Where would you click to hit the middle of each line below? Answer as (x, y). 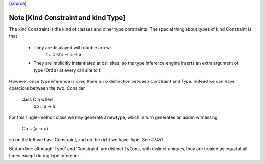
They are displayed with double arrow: (72, 47)
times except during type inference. (45, 156)
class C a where (38, 99)
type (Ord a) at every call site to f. (67, 70)
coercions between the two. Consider (47, 88)
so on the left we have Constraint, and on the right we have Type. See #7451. (87, 139)
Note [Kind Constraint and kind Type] (67, 17)
